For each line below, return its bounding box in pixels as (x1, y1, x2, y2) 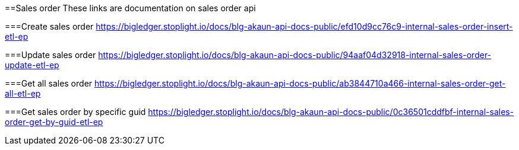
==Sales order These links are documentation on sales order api (5, 3, 256, 13)
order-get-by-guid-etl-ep (5, 117, 103, 127)
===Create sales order (5, 21, 94, 31)
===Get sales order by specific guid (5, 107, 146, 117)
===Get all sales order (5, 78, 93, 88)
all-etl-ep (5, 88, 41, 98)
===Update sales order (5, 50, 96, 60)
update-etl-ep (5, 60, 59, 70)
